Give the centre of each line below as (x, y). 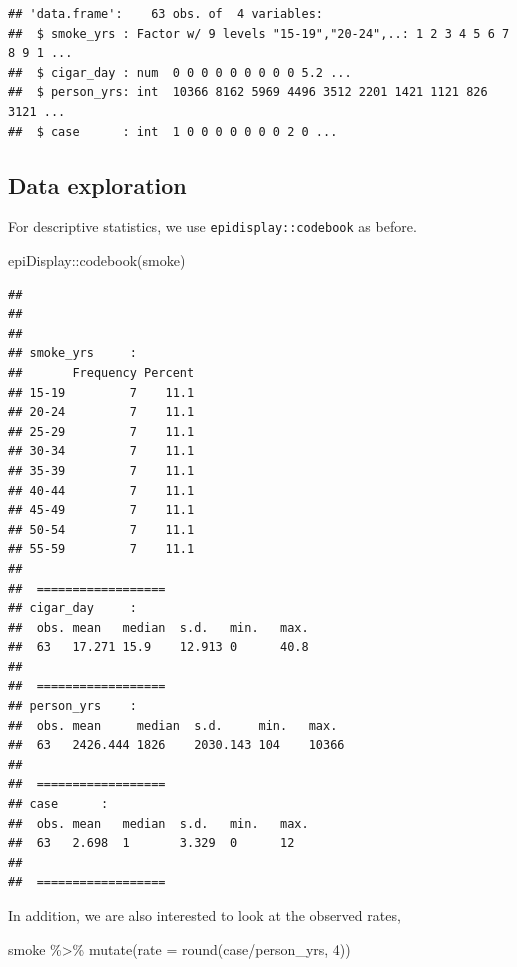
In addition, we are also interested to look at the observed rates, (204, 915)
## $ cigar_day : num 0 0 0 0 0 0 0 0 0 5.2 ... (180, 72)
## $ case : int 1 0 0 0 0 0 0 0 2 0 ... (173, 131)
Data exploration (97, 184)
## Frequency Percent (101, 372)
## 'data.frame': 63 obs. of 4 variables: (165, 14)
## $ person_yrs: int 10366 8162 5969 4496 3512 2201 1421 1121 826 (248, 92)
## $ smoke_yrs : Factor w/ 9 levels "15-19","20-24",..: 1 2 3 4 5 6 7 (259, 33)
